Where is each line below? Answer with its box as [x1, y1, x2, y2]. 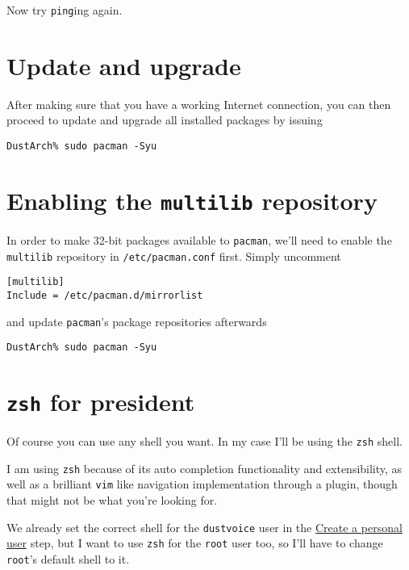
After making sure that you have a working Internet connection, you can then [6, 95, 391, 112]
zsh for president [6, 385, 195, 417]
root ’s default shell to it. [6, 550, 130, 567]
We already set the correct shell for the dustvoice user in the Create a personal [6, 518, 403, 535]
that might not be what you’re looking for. [6, 492, 218, 509]
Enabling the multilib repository [6, 183, 378, 216]
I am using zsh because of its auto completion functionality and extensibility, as [6, 459, 403, 476]
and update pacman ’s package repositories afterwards [6, 312, 267, 329]
